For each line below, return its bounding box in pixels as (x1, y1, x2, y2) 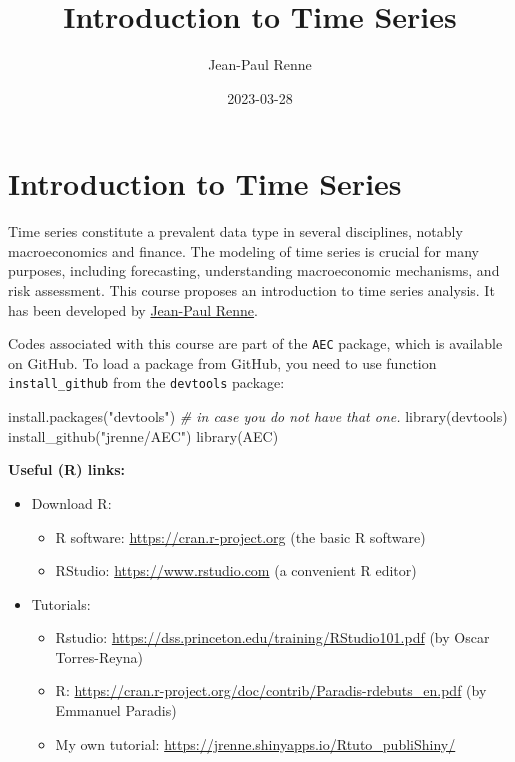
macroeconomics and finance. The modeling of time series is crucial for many (8, 240, 479, 261)
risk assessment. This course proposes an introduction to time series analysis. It (8, 280, 495, 301)
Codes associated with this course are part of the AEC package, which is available (8, 333, 503, 354)
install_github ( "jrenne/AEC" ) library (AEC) (8, 425, 279, 446)
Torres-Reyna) (55, 646, 144, 667)
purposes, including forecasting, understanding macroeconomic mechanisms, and (8, 260, 500, 281)
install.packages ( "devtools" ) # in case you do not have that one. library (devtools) (8, 406, 508, 427)
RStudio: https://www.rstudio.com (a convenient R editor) (55, 560, 417, 581)
